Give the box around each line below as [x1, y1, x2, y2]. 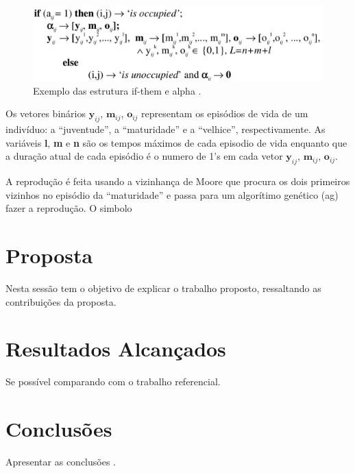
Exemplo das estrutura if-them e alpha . [33, 83, 201, 97]
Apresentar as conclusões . [5, 454, 116, 469]
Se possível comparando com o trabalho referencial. [5, 374, 221, 389]
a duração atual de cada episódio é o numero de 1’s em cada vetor [5, 149, 283, 163]
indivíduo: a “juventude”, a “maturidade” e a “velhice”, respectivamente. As [5, 122, 326, 136]
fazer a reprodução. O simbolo [5, 201, 132, 215]
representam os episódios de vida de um [141, 106, 308, 121]
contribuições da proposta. [5, 294, 117, 308]
